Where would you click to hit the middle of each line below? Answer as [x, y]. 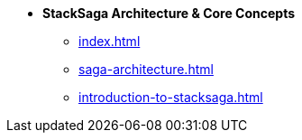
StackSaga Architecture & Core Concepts [169, 13]
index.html [110, 41]
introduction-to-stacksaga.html [171, 97]
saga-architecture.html [146, 69]
